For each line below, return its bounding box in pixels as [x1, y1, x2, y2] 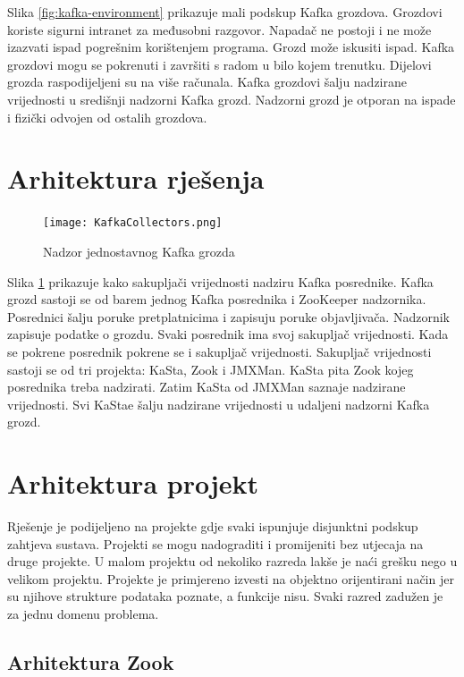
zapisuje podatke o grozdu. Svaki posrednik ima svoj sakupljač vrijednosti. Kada [7, 325, 449, 343]
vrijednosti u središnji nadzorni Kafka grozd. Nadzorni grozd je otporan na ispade [7, 89, 456, 108]
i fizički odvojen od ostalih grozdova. [7, 107, 207, 126]
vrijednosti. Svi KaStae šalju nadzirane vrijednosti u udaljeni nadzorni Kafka [7, 394, 430, 413]
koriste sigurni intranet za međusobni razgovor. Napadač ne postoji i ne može [7, 20, 432, 38]
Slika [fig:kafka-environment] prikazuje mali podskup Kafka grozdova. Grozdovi [7, 3, 443, 21]
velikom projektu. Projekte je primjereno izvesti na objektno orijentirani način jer [7, 569, 454, 588]
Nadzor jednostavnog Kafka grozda [43, 241, 235, 260]
